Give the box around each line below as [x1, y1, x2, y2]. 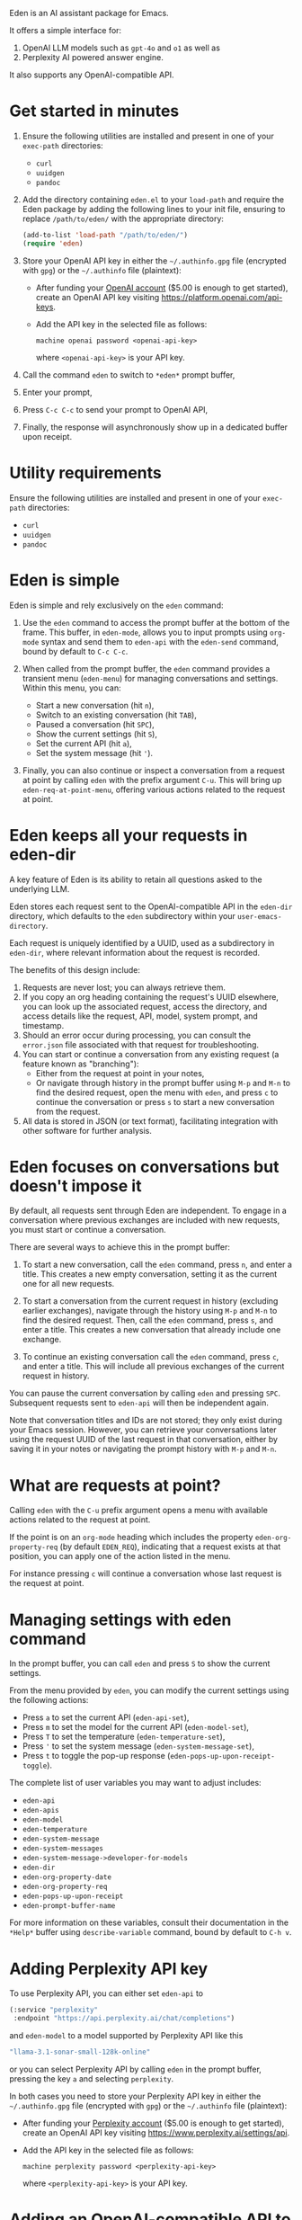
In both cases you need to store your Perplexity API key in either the [9, 2091, 262, 2101]
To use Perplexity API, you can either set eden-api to [9, 1988, 204, 1999]
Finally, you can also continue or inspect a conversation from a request [22, 764, 286, 776]
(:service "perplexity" [9, 2005, 99, 2015]
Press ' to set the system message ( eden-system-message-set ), [22, 1741, 254, 1752]
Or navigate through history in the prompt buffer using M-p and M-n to [35, 1077, 290, 1088]
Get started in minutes [9, 101, 180, 121]
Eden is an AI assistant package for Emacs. [9, 8, 169, 18]
